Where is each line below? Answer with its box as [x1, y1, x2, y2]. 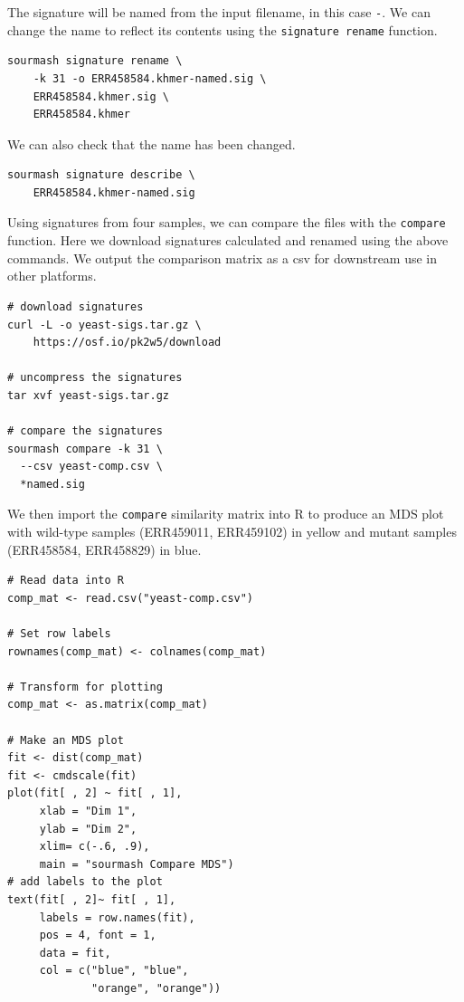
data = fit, [39, 946, 111, 959]
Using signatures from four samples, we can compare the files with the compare [7, 213, 446, 232]
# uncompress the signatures [7, 371, 183, 385]
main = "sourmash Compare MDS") [39, 857, 234, 871]
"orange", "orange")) [91, 981, 222, 995]
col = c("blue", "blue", [39, 964, 189, 978]
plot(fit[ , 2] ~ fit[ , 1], [7, 787, 183, 800]
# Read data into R [7, 574, 124, 587]
